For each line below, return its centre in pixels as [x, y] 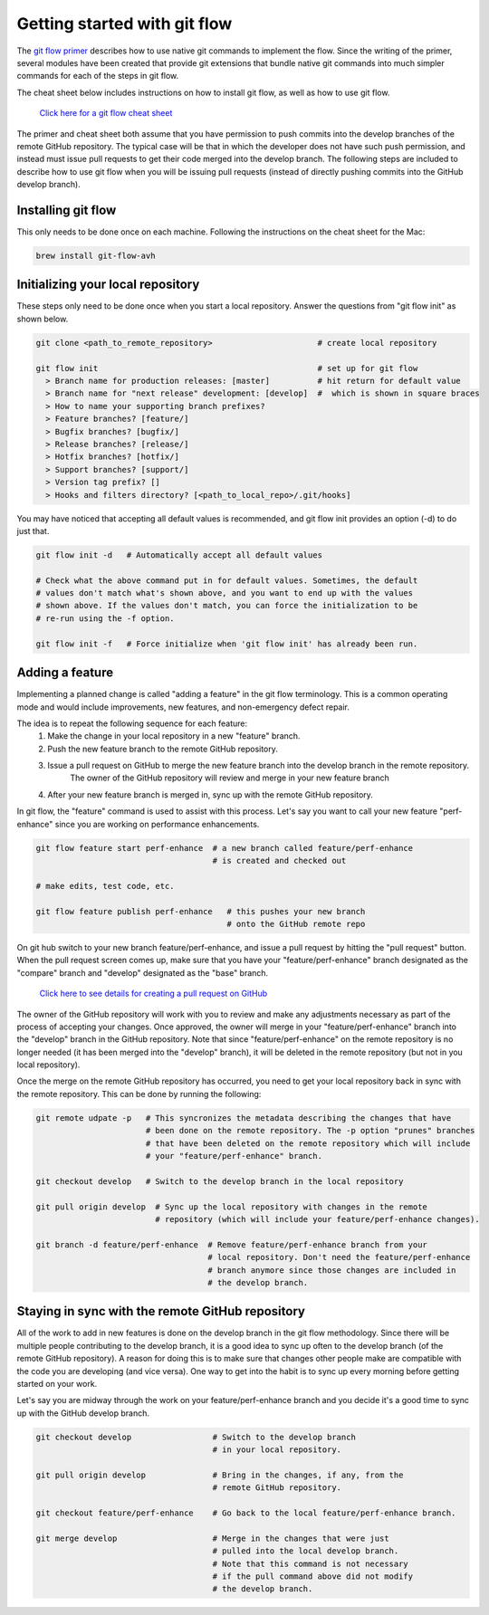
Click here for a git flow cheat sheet [106, 113]
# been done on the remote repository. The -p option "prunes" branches [310, 1131]
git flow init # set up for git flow [227, 368]
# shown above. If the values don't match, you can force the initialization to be [227, 606]
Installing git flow [67, 210]
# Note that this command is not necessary [311, 1563]
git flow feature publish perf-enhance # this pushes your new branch [201, 911]
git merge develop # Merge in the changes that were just [212, 1538]
